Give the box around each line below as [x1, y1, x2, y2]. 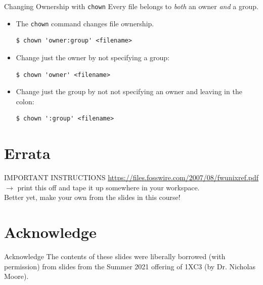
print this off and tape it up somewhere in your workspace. [17, 182, 200, 192]
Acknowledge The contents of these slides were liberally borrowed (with [4, 251, 226, 261]
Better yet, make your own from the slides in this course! [4, 192, 181, 202]
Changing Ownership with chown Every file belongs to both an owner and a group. [4, 1, 258, 11]
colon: [16, 96, 34, 106]
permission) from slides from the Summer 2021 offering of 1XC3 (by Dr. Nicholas [4, 261, 256, 271]
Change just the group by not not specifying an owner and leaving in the [16, 86, 242, 97]
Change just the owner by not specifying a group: [16, 52, 169, 62]
